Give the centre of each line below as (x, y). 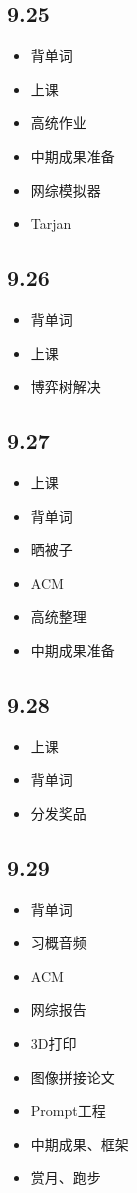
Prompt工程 (68, 1110)
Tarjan (51, 223)
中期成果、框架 (79, 1143)
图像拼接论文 (72, 1076)
